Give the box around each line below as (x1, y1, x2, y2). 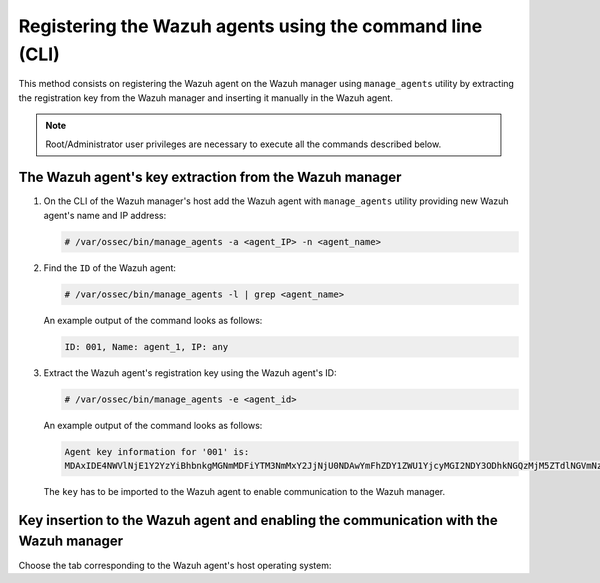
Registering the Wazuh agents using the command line (18, 15, 483, 37)
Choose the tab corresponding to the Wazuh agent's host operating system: (18, 559, 332, 571)
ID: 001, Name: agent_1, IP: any (64, 341, 229, 352)
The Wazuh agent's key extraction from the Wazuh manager (18, 169, 402, 186)
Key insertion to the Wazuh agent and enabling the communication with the (18, 511, 499, 529)
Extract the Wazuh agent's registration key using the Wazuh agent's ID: (43, 366, 337, 379)
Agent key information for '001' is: (64, 446, 250, 457)
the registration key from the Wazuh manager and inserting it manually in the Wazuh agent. (18, 91, 394, 104)
